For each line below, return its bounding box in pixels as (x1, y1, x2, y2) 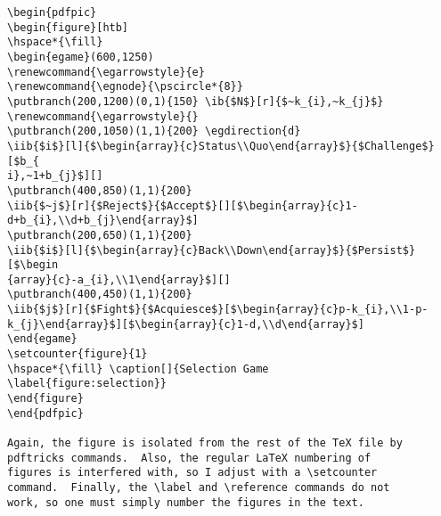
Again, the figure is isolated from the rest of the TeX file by (7, 437, 403, 450)
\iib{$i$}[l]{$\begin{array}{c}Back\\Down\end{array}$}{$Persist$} (7, 243, 416, 257)
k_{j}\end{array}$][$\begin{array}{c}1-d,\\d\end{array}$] (7, 317, 364, 331)
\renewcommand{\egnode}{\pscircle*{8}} (7, 80, 243, 94)
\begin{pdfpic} (7, 6, 97, 19)
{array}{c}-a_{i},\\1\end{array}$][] (7, 273, 231, 286)
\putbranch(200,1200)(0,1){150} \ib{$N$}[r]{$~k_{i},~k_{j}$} (7, 94, 384, 108)
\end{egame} (7, 332, 78, 346)
